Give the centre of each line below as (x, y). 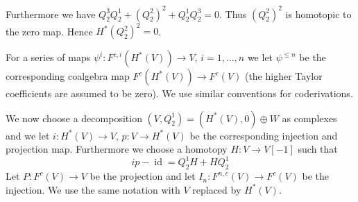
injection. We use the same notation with (93, 189)
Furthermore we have (51, 14)
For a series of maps (48, 57)
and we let (28, 135)
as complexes (309, 118)
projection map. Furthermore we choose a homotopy (117, 149)
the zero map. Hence (49, 31)
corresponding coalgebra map (68, 76)
